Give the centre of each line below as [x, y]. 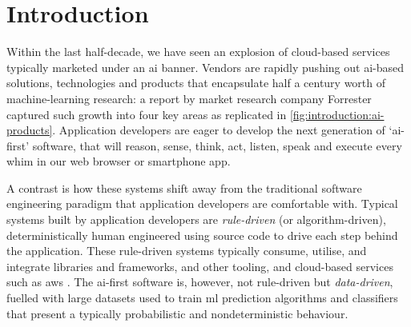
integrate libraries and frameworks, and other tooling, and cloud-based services [200, 266]
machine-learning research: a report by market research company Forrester [189, 98]
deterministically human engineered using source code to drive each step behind [202, 235]
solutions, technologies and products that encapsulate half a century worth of [196, 83]
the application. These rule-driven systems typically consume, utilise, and [187, 251]
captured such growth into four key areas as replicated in [147, 114]
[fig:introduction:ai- [337, 114]
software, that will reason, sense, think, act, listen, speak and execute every [217, 145]
